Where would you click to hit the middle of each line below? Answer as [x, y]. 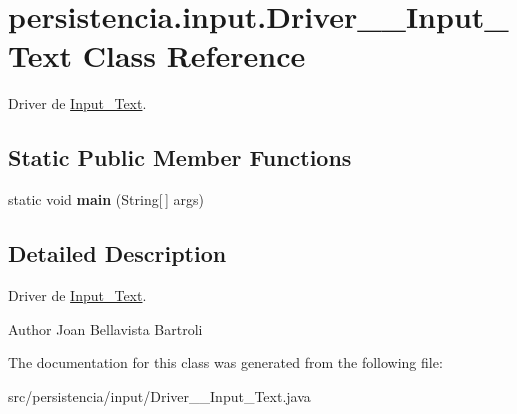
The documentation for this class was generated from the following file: [225, 362]
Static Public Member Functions [180, 157]
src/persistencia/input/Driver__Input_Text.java [159, 395]
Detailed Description [117, 253]
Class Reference [194, 55]
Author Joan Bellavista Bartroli [105, 328]
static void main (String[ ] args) [106, 199]
